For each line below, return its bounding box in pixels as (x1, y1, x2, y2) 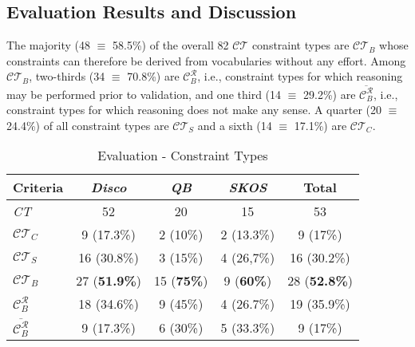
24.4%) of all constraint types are (6, 116, 169, 133)
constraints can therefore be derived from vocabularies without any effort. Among (6, 52, 406, 69)
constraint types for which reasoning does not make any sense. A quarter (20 (6, 101, 382, 118)
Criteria (13, 178, 64, 197)
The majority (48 (6, 37, 91, 53)
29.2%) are (303, 85, 356, 102)
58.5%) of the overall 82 (113, 37, 229, 53)
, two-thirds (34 (29, 68, 105, 85)
